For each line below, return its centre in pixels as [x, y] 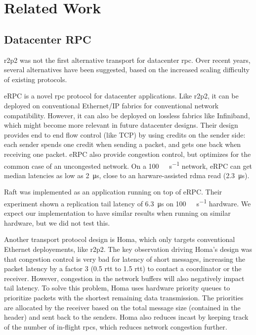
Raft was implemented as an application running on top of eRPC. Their [113, 192]
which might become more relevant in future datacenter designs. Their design [121, 125]
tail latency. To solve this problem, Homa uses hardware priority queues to [117, 288]
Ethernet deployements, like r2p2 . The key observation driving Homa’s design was [128, 249]
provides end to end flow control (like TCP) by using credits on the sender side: [125, 134]
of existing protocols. [36, 79]
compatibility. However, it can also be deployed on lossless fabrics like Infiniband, [127, 115]
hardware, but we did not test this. [57, 222]
